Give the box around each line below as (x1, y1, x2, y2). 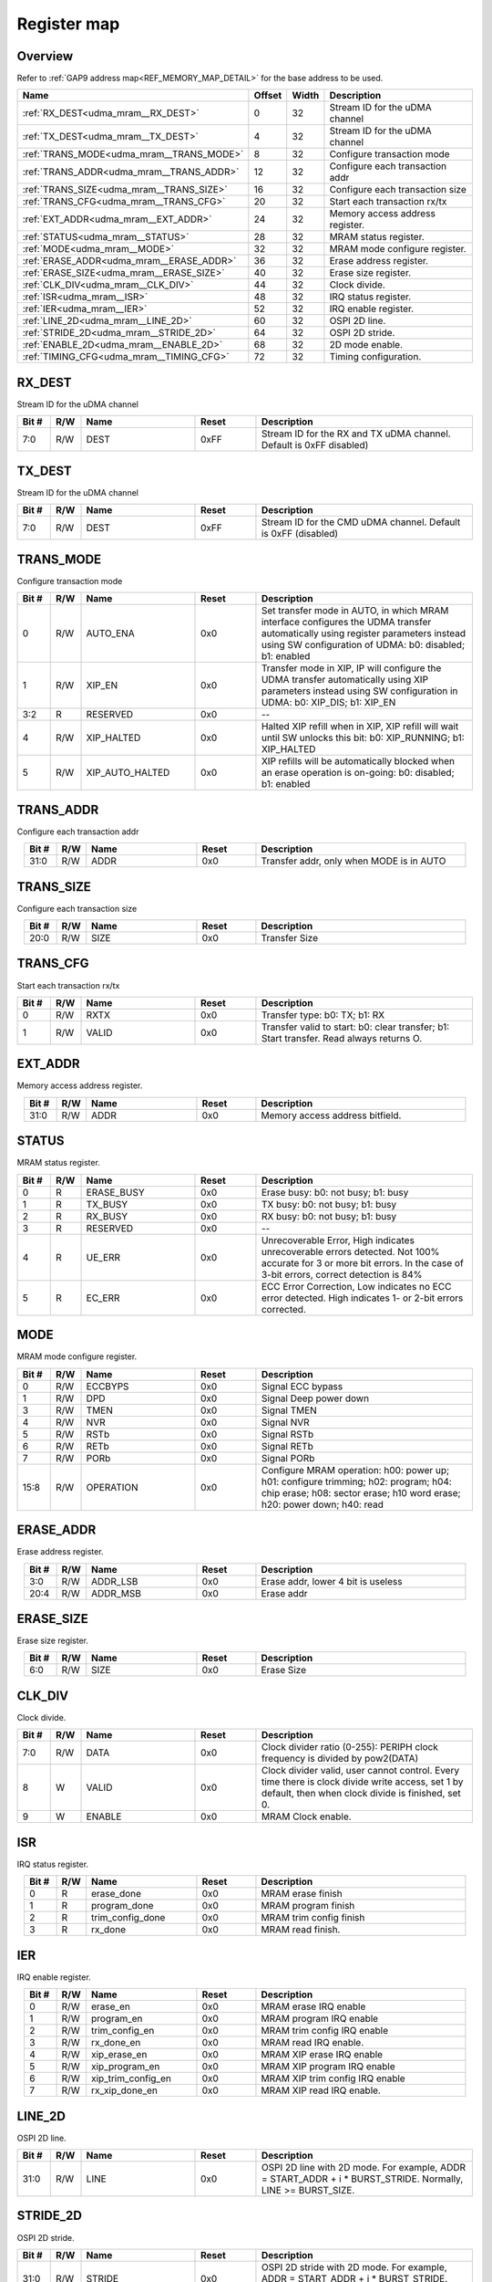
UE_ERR (86, 1251, 121, 1263)
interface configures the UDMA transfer (261, 616, 432, 629)
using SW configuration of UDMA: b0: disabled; (261, 639, 465, 652)
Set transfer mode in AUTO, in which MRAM (261, 604, 449, 617)
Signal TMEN (261, 1404, 318, 1417)
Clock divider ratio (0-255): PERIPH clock (261, 1741, 439, 1753)
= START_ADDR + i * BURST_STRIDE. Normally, (261, 2172, 464, 2185)
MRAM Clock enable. (261, 1810, 352, 1823)
